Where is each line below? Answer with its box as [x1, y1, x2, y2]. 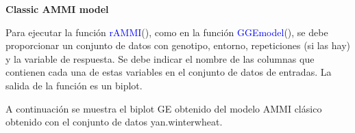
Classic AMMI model [5, 2, 109, 16]
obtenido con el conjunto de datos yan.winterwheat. [5, 115, 223, 129]
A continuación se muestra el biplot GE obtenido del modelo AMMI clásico [5, 101, 322, 115]
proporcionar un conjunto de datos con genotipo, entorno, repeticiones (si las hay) [5, 38, 350, 53]
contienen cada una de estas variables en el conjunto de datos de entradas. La [5, 65, 332, 79]
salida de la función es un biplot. [5, 78, 143, 92]
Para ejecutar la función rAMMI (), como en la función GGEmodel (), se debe [5, 25, 328, 39]
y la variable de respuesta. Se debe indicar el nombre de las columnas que [5, 51, 315, 65]
